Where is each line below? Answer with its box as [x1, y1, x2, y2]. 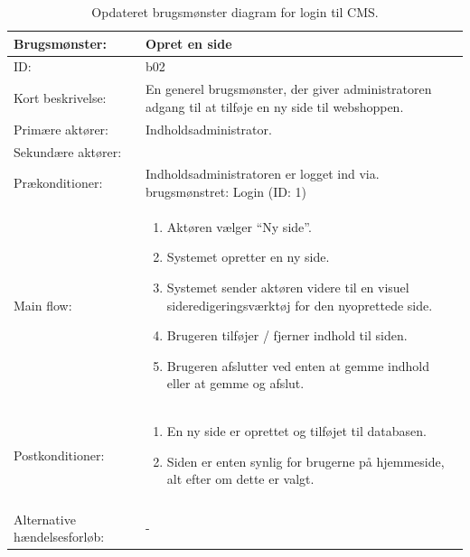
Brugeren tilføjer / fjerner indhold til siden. [166, 326, 408, 345]
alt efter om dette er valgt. [166, 469, 315, 488]
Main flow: [14, 295, 72, 314]
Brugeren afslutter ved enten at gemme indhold [166, 356, 429, 375]
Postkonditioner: [14, 445, 105, 464]
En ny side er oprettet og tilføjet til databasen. [166, 422, 427, 441]
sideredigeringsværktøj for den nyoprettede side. [166, 295, 433, 314]
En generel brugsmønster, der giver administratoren [146, 79, 432, 98]
